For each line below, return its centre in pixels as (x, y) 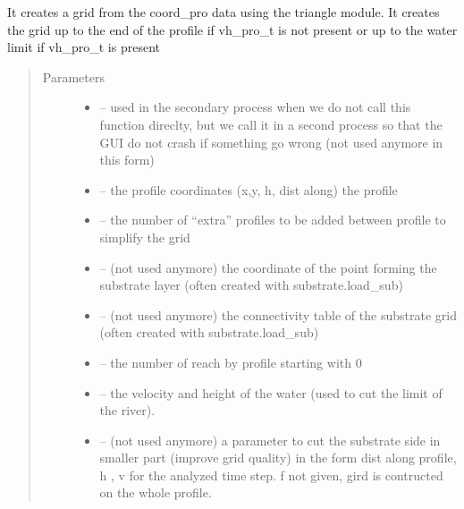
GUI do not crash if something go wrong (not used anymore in (271, 142)
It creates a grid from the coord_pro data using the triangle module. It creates (224, 12)
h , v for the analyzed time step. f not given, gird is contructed (271, 475)
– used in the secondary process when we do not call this (255, 107)
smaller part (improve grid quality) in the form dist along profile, (278, 458)
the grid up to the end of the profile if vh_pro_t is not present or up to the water (232, 29)
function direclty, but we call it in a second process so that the (271, 124)
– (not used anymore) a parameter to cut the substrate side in (270, 440)
